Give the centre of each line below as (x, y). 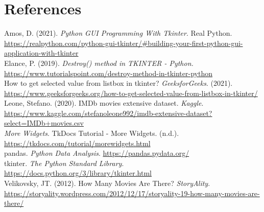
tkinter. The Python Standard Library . (64, 163)
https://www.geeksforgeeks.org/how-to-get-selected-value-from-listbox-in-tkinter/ (131, 93)
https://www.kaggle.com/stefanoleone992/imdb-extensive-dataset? (108, 113)
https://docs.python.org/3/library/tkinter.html (78, 173)
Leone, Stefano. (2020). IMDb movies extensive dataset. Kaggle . (104, 103)
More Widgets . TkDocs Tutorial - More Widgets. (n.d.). (92, 133)
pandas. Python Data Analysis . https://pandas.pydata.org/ (97, 153)
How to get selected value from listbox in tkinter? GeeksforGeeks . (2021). (118, 83)
